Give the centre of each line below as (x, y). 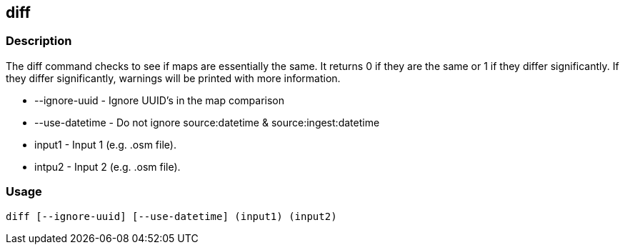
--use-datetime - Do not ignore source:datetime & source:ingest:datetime (207, 122)
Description (39, 41)
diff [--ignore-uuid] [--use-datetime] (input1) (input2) (171, 216)
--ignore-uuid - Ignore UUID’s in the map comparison (160, 100)
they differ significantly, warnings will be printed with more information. (173, 78)
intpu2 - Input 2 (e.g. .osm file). (107, 166)
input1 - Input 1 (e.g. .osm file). (105, 144)
